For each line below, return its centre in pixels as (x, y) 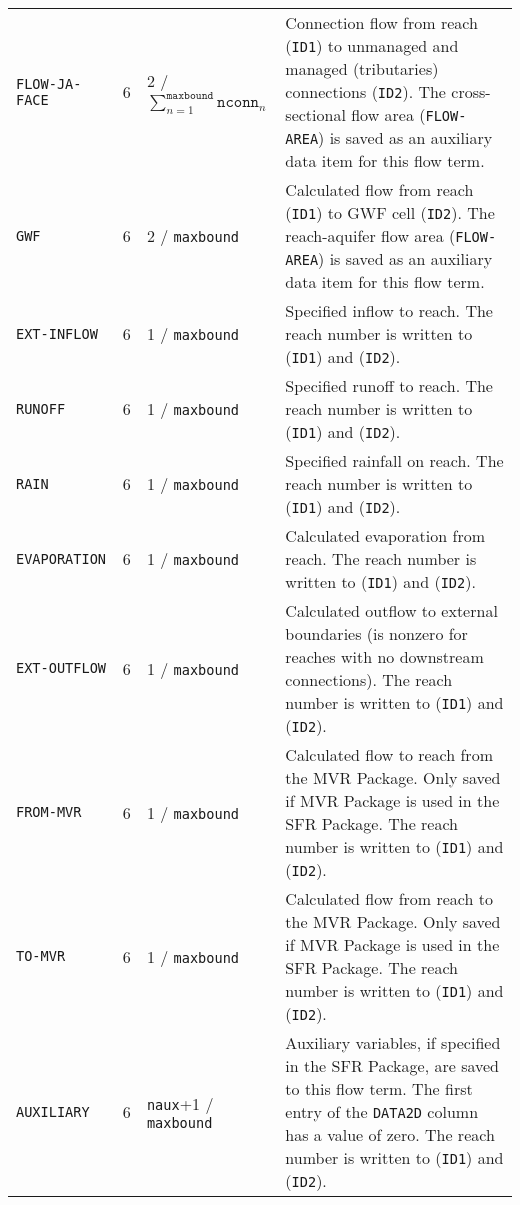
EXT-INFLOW (57, 333)
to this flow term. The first (379, 1088)
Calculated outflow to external (391, 610)
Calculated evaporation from (385, 535)
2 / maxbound (193, 235)
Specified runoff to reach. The (389, 385)
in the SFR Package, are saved (392, 1065)
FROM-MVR (49, 812)
